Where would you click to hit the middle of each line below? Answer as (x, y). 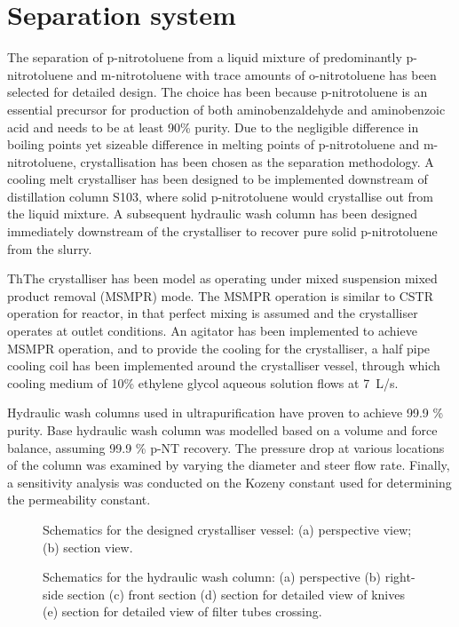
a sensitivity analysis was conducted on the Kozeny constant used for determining (229, 482)
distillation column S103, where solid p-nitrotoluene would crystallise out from (221, 196)
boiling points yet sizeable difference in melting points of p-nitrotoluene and (214, 144)
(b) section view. (88, 547)
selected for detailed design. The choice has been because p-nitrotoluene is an (218, 92)
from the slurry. (50, 248)
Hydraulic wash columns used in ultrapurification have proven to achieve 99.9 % (226, 413)
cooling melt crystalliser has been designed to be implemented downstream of (218, 179)
